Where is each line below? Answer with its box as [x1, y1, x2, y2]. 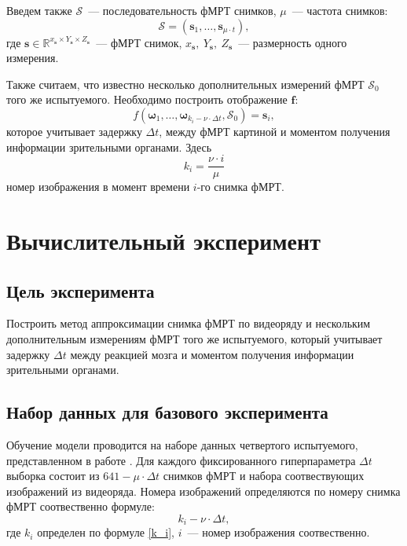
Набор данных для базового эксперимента [6, 400, 328, 424]
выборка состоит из [6, 467, 100, 484]
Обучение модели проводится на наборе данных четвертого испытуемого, [6, 436, 358, 453]
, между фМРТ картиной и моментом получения [159, 123, 390, 139]
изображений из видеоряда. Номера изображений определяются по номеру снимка [6, 482, 401, 499]
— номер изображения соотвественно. [187, 524, 370, 541]
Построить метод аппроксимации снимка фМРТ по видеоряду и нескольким [6, 315, 371, 332]
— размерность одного [238, 34, 347, 50]
